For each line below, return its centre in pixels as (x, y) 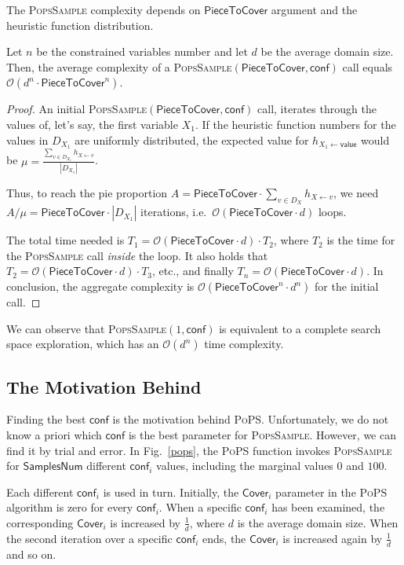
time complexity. (244, 344)
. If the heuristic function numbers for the (295, 124)
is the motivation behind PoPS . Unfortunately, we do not (251, 419)
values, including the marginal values (245, 466)
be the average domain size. (327, 51)
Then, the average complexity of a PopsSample (119, 66)
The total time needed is (66, 240)
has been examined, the (328, 507)
